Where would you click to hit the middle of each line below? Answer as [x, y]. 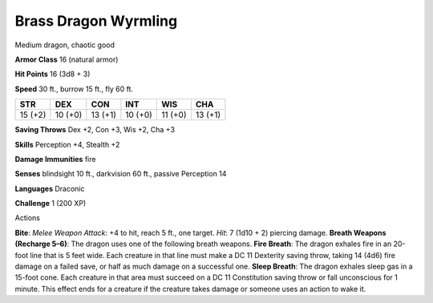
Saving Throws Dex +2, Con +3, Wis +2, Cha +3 [95, 130]
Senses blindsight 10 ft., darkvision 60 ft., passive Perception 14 [121, 174]
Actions [27, 218]
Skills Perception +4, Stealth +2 [67, 144]
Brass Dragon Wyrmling [96, 21]
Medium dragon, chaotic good [65, 45]
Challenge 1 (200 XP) [51, 204]
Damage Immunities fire [55, 159]
